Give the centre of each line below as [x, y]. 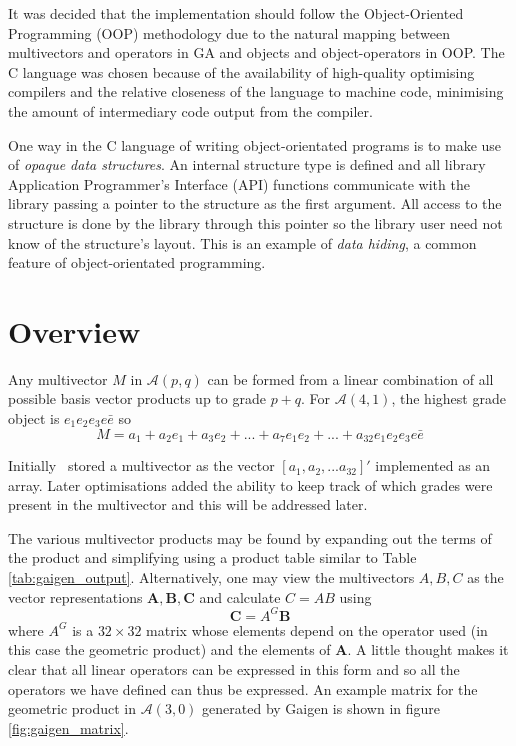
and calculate [240, 596]
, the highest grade [448, 398]
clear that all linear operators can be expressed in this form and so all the [234, 668]
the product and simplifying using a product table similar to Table [212, 557]
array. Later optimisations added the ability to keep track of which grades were [250, 484]
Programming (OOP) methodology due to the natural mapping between [229, 32]
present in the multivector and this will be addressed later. [188, 504]
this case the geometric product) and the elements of [169, 649]
